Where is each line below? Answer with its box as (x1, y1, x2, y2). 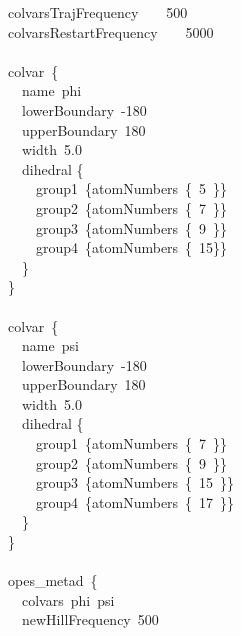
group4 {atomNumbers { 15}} (35, 237, 228, 258)
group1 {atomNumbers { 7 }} (35, 433, 228, 454)
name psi (21, 335, 79, 356)
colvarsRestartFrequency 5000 (8, 21, 214, 42)
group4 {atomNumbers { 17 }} (35, 491, 235, 512)
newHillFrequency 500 (21, 609, 159, 630)
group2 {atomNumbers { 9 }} (35, 452, 228, 473)
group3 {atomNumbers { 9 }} (35, 217, 228, 238)
